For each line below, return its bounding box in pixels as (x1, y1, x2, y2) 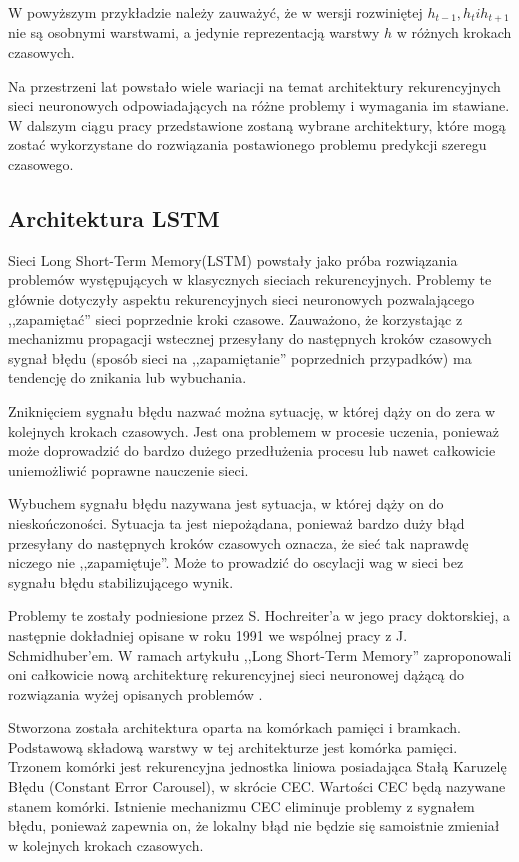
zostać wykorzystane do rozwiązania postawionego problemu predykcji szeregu (8, 134, 487, 155)
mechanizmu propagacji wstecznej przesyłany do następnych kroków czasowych (8, 328, 492, 349)
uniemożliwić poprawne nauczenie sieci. (8, 459, 249, 480)
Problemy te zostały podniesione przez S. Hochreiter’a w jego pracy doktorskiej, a (8, 605, 510, 626)
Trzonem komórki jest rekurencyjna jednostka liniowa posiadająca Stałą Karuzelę (8, 756, 507, 777)
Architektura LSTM (8, 203, 220, 233)
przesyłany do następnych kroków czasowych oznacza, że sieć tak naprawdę (8, 532, 469, 553)
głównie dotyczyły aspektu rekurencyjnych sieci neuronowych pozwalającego (8, 289, 475, 309)
